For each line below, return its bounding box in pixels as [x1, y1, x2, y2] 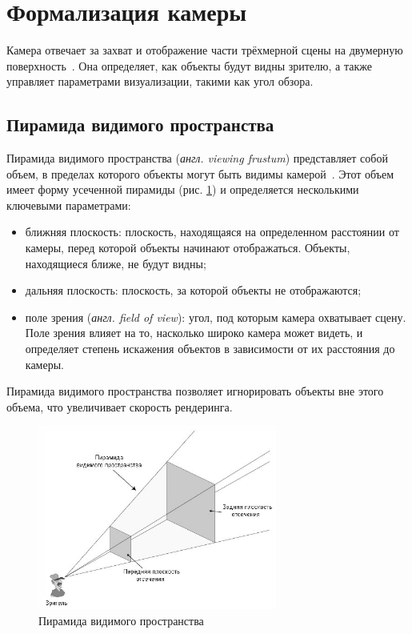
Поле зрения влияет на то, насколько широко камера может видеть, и [25, 324, 363, 341]
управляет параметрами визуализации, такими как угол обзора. [6, 73, 314, 90]
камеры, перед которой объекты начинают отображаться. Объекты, [25, 239, 350, 256]
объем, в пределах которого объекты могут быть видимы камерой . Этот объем [6, 165, 394, 182]
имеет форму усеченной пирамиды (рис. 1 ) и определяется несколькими [6, 181, 359, 198]
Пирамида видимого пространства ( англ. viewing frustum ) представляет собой [6, 150, 388, 167]
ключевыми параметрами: [6, 196, 131, 213]
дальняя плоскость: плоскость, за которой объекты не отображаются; [25, 282, 362, 299]
